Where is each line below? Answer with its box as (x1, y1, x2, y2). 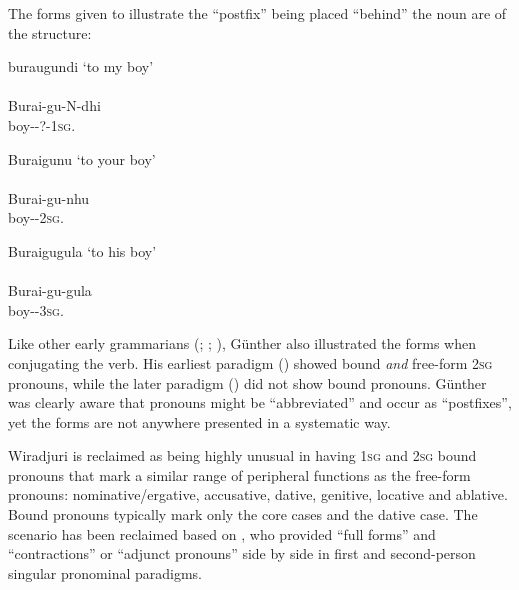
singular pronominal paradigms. (8, 562, 202, 583)
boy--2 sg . (8, 207, 64, 228)
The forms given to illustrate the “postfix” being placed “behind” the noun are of (8, 3, 507, 23)
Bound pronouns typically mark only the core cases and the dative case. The (8, 504, 478, 525)
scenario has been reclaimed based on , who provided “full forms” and (8, 523, 436, 544)
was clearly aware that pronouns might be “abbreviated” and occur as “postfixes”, (8, 392, 512, 413)
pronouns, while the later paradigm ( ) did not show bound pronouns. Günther (8, 372, 487, 393)
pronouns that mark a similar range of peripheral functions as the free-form (8, 464, 471, 485)
